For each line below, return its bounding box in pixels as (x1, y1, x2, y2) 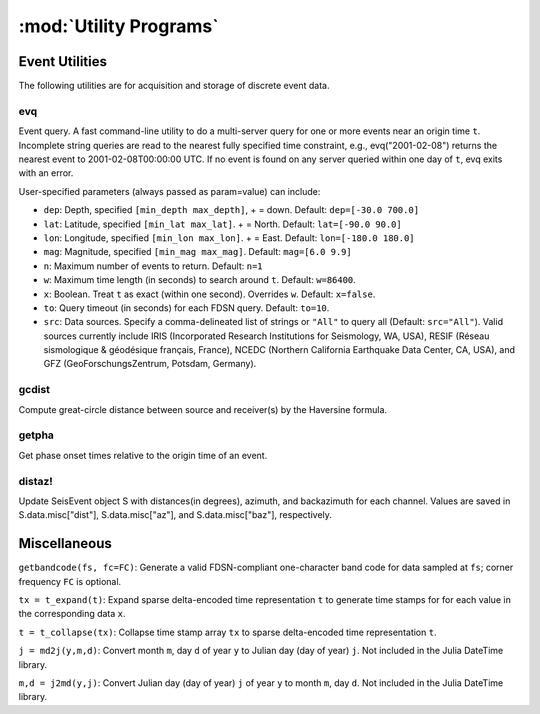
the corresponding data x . (18, 608, 126, 620)
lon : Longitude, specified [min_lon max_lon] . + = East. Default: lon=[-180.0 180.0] (43, 231, 415, 244)
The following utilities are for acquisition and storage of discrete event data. (18, 80, 330, 92)
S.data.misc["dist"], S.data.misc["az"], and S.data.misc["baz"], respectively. (18, 509, 332, 521)
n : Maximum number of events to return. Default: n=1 (43, 260, 264, 272)
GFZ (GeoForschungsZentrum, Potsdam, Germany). (43, 358, 257, 370)
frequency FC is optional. (18, 575, 122, 587)
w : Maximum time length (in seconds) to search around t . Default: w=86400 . (43, 274, 357, 286)
